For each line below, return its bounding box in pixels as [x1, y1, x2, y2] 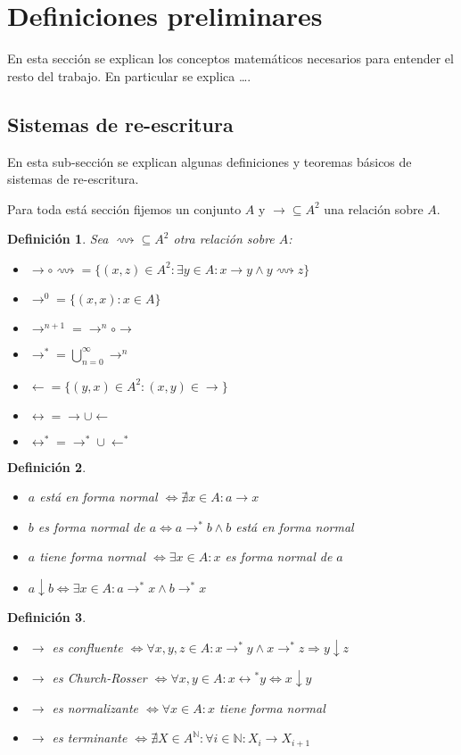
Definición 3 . [7, 608, 86, 626]
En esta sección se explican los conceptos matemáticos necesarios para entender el [7, 49, 454, 68]
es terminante [52, 728, 128, 747]
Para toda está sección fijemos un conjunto [7, 199, 242, 218]
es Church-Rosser [52, 668, 147, 686]
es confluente [52, 637, 123, 656]
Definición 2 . [7, 457, 86, 476]
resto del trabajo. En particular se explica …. [7, 66, 251, 85]
